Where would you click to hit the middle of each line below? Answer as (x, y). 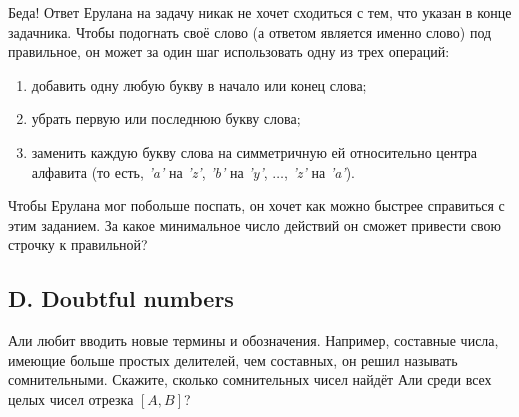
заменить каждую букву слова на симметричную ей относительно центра (254, 151)
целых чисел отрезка (71, 398)
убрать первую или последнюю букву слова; (166, 118)
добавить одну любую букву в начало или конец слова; (199, 84)
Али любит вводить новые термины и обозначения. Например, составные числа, (253, 340)
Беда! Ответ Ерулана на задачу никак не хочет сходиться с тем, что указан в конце (260, 12)
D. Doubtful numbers (121, 298)
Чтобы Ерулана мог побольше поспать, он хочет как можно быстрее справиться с (256, 205)
